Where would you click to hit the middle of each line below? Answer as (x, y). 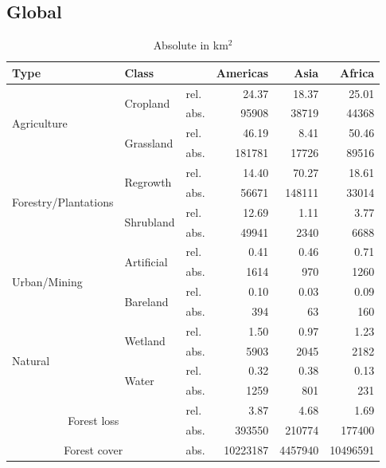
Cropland (147, 103)
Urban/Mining (47, 281)
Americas (242, 72)
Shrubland (150, 222)
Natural (31, 361)
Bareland (146, 301)
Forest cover (94, 449)
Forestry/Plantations (63, 202)
